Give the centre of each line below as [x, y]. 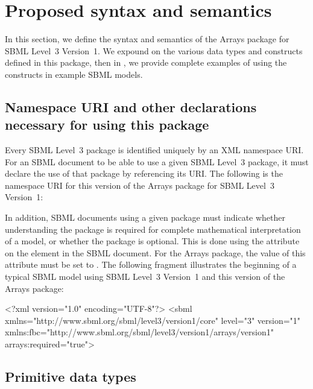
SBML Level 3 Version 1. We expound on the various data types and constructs [154, 50]
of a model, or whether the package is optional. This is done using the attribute [152, 241]
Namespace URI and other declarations [131, 106]
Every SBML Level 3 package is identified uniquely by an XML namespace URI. [154, 150]
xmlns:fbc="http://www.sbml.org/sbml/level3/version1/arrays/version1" [139, 332]
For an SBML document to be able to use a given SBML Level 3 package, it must [157, 161]
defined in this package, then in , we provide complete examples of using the [146, 62]
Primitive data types [71, 376]
